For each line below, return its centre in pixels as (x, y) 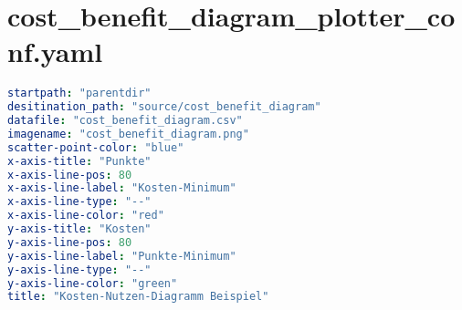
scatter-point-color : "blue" (96, 147)
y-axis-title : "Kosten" (79, 229)
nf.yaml (55, 52)
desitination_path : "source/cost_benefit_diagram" (164, 107)
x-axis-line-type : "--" (79, 202)
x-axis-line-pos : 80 (70, 175)
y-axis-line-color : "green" (93, 283)
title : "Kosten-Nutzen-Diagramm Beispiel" (138, 297)
